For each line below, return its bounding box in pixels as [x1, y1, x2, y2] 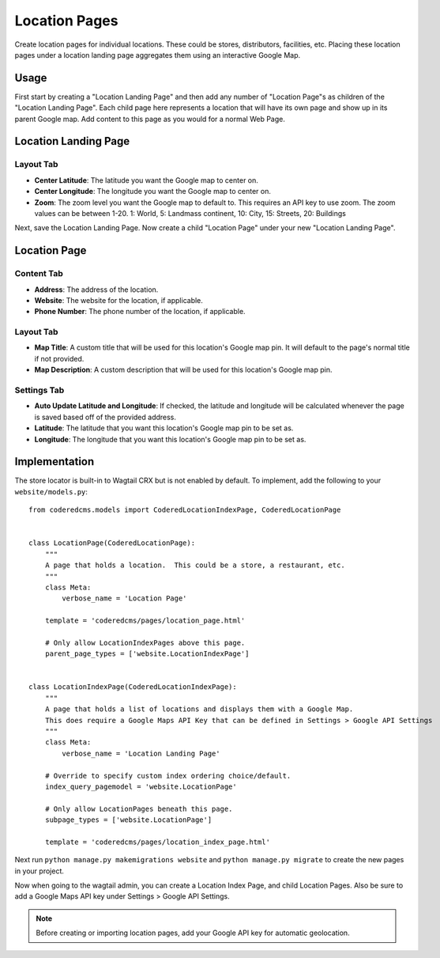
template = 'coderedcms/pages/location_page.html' [44, 616, 246, 625]
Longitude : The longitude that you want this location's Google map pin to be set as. [34, 434, 306, 444]
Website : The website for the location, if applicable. [34, 295, 203, 305]
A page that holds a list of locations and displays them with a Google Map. [44, 705, 354, 714]
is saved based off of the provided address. [34, 412, 177, 422]
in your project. [14, 866, 65, 876]
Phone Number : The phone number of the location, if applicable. [34, 307, 246, 316]
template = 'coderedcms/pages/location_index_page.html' [44, 837, 270, 846]
